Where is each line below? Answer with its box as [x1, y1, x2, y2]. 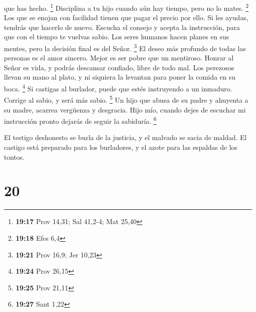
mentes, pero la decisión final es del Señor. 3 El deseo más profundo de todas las [4, 42, 246, 53]
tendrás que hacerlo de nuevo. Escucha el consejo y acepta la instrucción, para [4, 22, 240, 32]
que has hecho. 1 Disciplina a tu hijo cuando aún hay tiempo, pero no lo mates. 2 [4, 1, 249, 13]
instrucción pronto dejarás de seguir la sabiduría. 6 [4, 114, 157, 126]
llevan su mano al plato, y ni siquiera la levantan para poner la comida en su [4, 72, 236, 82]
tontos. [4, 151, 25, 162]
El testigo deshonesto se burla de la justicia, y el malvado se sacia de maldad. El [4, 132, 247, 142]
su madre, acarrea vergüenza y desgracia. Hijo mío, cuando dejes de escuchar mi [4, 104, 246, 114]
